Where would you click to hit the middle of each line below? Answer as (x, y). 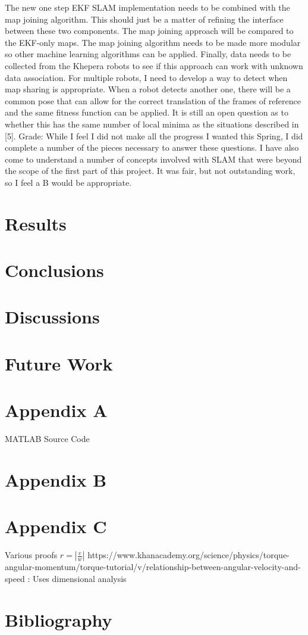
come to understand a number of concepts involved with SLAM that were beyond (153, 159)
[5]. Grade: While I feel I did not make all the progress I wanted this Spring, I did (154, 136)
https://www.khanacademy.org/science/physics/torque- (188, 555)
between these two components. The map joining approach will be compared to (149, 31)
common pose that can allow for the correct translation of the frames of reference (153, 100)
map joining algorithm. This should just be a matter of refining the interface (144, 19)
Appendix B (56, 479)
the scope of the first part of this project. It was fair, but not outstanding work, (150, 171)
